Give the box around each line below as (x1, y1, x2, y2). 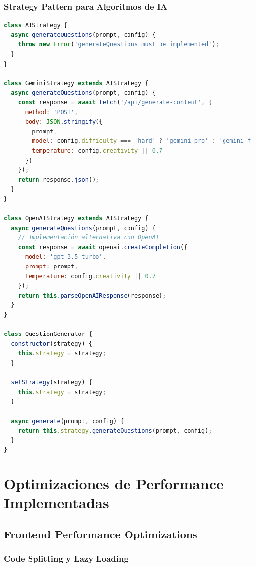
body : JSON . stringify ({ (25, 118, 103, 126)
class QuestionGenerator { (4, 331, 92, 338)
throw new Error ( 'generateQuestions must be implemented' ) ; (18, 41, 219, 48)
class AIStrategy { (4, 22, 67, 29)
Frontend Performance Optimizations (4, 526, 197, 541)
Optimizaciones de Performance (4, 473, 224, 494)
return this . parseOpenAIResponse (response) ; (18, 292, 166, 299)
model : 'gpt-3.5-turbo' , (25, 253, 106, 261)
